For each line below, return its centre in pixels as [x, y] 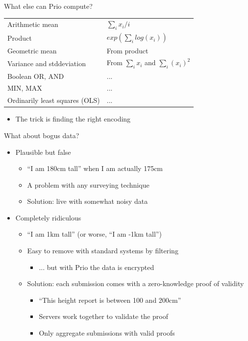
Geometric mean [32, 50]
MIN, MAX [25, 88]
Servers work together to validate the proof [103, 316]
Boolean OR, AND [36, 76]
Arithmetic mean [33, 24]
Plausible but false [43, 152]
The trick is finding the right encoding [73, 119]
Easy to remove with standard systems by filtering [103, 251]
